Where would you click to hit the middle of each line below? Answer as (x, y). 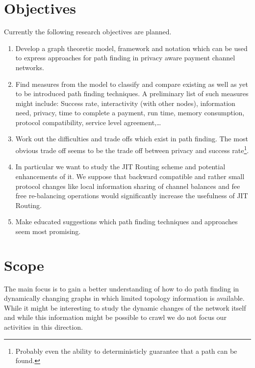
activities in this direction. (43, 327)
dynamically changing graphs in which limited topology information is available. (124, 298)
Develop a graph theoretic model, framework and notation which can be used (131, 48)
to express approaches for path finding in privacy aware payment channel (125, 58)
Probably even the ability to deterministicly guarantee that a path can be (126, 351)
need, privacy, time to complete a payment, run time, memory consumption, (130, 113)
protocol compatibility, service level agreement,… (88, 122)
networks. (30, 67)
